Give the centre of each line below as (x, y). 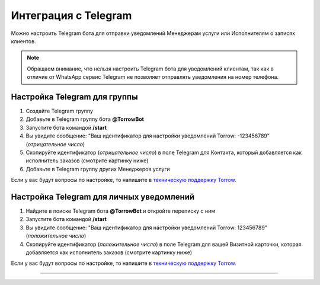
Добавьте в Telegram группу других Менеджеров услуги (98, 169)
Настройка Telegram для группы (75, 97)
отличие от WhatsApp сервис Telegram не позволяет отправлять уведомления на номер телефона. (153, 77)
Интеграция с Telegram (71, 15)
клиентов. (23, 41)
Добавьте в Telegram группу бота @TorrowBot (85, 119)
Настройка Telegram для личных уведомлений (103, 196)
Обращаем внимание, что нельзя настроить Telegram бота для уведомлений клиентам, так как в (150, 69)
